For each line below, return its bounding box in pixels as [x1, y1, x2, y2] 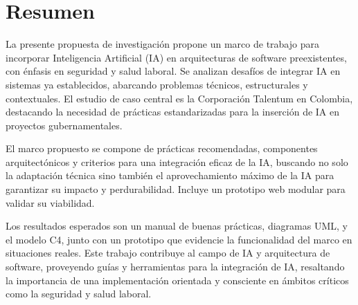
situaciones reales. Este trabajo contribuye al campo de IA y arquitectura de [6, 246, 330, 260]
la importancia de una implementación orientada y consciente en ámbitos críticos [6, 272, 349, 287]
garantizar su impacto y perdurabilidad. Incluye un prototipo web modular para [6, 182, 346, 196]
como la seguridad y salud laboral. [6, 286, 152, 301]
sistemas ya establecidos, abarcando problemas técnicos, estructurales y [6, 77, 308, 91]
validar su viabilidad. [6, 195, 95, 210]
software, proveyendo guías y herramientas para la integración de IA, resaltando [6, 259, 345, 274]
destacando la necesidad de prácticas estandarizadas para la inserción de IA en [6, 104, 340, 119]
